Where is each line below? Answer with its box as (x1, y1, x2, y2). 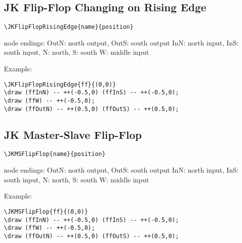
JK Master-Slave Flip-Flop (4, 127, 142, 142)
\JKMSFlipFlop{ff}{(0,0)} (4, 208, 88, 215)
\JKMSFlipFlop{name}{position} (4, 151, 106, 158)
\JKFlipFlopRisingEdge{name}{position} (4, 23, 133, 31)
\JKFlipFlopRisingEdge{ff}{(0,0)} (4, 81, 116, 88)
